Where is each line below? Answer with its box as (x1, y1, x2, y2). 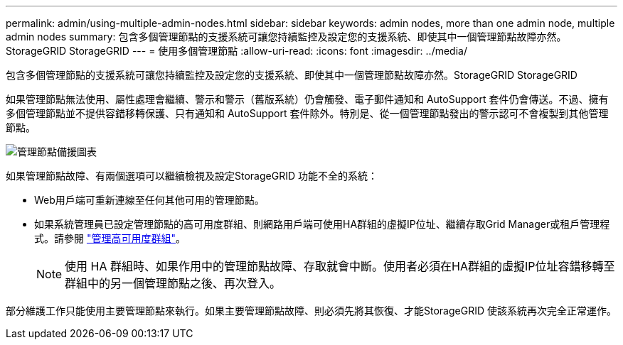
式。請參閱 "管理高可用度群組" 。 (34, 232, 186, 244)
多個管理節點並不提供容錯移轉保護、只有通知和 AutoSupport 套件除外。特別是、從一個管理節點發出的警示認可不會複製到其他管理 (6, 107, 609, 119)
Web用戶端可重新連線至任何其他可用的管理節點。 (34, 194, 265, 206)
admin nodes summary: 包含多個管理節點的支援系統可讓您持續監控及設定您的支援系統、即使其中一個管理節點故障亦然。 (6, 31, 567, 43)
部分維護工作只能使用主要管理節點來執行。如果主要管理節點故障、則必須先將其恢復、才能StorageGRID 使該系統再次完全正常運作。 (6, 305, 617, 317)
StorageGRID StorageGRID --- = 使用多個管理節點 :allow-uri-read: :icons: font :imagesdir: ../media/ (6, 45, 467, 57)
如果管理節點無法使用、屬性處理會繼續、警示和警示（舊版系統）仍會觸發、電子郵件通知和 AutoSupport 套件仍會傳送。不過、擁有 (6, 93, 609, 105)
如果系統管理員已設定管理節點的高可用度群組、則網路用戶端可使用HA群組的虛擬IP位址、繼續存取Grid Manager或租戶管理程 (34, 218, 610, 230)
